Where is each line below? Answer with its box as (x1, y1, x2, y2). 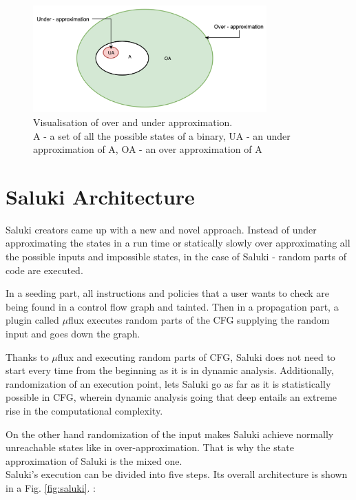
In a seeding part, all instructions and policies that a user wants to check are (6, 286, 329, 300)
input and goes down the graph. (6, 326, 140, 340)
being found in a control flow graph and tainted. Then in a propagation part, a (6, 299, 339, 313)
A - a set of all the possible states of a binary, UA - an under (33, 128, 291, 143)
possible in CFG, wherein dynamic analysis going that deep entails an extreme (6, 390, 337, 404)
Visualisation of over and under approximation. (33, 114, 233, 129)
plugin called (6, 313, 59, 327)
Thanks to (6, 349, 49, 364)
